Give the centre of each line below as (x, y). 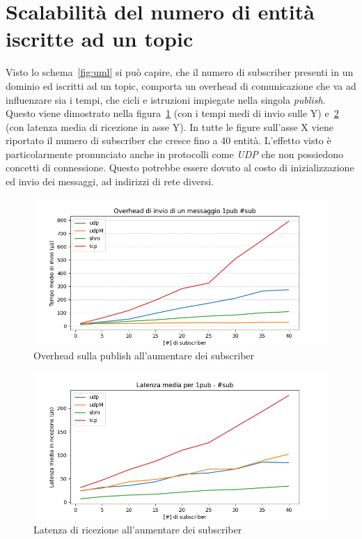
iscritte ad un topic (100, 39)
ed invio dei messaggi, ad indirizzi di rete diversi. (110, 181)
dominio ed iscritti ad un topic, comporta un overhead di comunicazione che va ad (181, 85)
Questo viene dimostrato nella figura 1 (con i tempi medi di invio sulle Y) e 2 (172, 113)
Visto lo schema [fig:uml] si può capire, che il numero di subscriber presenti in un (180, 72)
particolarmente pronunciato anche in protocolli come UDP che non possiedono (175, 154)
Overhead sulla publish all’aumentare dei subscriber (144, 356)
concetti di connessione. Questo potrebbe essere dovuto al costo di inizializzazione (180, 167)
